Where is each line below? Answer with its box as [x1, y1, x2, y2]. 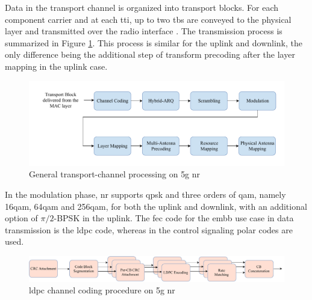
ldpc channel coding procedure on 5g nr [29, 284, 175, 296]
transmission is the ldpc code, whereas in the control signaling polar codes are [5, 223, 293, 236]
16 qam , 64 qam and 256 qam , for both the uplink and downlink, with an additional [5, 200, 307, 212]
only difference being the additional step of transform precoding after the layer [5, 48, 295, 61]
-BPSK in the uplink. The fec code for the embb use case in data [54, 212, 294, 224]
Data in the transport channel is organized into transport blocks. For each [5, 1, 279, 13]
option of [5, 212, 38, 224]
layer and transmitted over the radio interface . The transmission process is [5, 25, 282, 37]
